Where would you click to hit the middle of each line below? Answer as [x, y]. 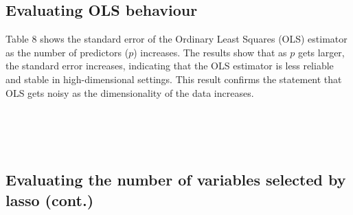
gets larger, [321, 52]
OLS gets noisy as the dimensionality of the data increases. [130, 92]
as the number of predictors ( [67, 52]
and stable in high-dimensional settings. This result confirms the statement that [174, 79]
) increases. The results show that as [210, 52]
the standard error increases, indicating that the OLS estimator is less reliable [170, 66]
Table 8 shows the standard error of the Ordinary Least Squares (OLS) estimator [176, 39]
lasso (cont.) [50, 200]
